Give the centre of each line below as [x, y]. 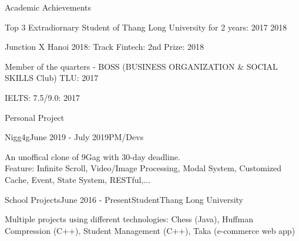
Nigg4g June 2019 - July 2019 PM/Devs [74, 137]
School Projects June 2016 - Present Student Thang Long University [124, 199]
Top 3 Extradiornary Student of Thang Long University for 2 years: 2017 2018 [146, 27]
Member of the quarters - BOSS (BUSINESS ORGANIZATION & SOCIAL [141, 66]
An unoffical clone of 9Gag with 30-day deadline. [93, 156]
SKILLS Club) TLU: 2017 [52, 78]
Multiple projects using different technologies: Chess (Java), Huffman [129, 219]
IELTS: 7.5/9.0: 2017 [42, 97]
